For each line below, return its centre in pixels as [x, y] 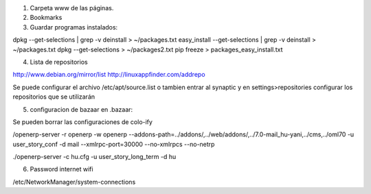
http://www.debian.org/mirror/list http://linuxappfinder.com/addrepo [109, 75]
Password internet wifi [61, 169]
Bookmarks [46, 18]
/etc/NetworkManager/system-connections [74, 182]
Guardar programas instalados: [74, 27]
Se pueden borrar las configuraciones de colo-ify [82, 122]
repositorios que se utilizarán [54, 97]
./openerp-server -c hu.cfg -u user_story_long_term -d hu [94, 157]
